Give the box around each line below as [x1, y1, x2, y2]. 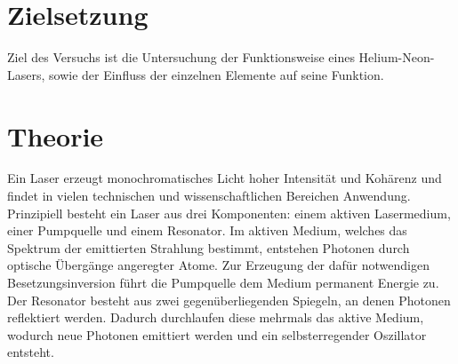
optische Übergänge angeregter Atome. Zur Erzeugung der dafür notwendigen [7, 256, 430, 274]
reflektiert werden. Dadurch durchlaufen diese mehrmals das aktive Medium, [7, 308, 424, 327]
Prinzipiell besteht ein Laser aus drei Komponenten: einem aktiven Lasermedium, [7, 203, 451, 222]
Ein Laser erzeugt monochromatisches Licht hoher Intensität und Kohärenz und [7, 169, 442, 187]
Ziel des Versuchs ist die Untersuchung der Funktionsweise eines [7, 48, 355, 67]
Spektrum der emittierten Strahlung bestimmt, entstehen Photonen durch [7, 238, 410, 257]
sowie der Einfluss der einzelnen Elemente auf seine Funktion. [49, 65, 384, 83]
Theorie [7, 117, 104, 154]
